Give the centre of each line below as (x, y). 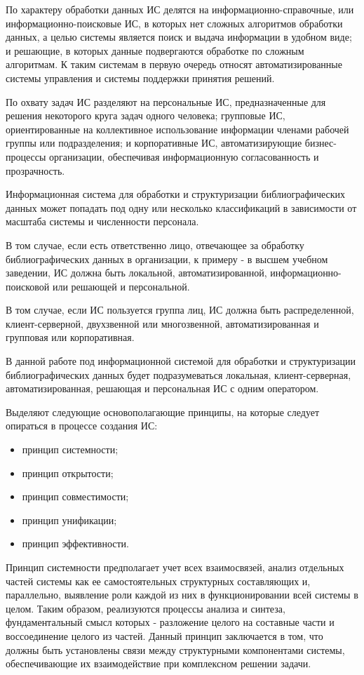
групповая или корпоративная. (70, 337)
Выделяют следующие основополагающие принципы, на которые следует (163, 412)
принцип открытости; (68, 473)
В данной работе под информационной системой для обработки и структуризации (181, 361)
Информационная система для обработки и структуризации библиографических (176, 194)
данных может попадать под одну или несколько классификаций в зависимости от (181, 207)
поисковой (28, 286)
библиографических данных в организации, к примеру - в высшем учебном (167, 259)
